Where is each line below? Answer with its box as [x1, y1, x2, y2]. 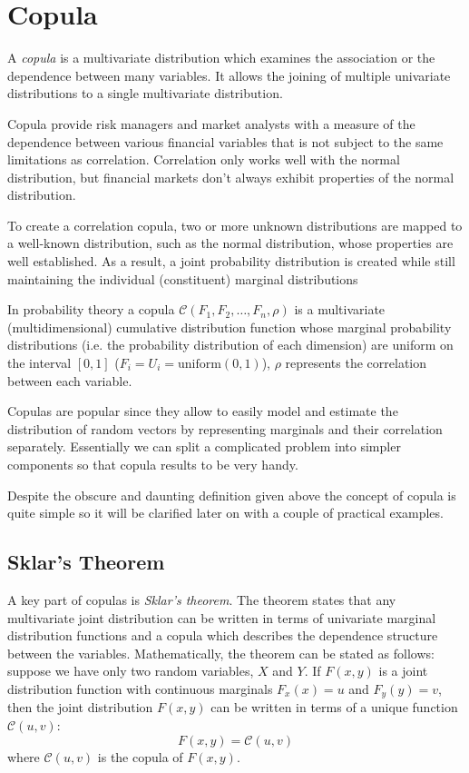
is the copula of [97, 747, 183, 766]
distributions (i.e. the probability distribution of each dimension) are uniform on [7, 335, 454, 354]
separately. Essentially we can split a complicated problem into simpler [7, 437, 401, 456]
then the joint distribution [7, 698, 153, 717]
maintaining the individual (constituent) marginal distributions [7, 269, 358, 288]
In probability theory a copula [7, 300, 175, 319]
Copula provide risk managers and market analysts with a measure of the [7, 114, 415, 133]
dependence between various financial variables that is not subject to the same [7, 132, 444, 151]
